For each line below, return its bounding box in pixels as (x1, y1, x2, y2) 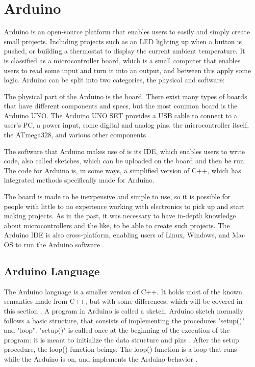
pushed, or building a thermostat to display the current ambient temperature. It (4, 46, 245, 56)
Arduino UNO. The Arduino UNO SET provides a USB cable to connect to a (4, 110, 237, 120)
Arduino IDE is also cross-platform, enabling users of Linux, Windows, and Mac (4, 230, 245, 240)
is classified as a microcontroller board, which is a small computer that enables (4, 55, 241, 65)
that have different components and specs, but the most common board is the (4, 101, 238, 111)
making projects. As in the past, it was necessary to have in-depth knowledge (4, 210, 236, 221)
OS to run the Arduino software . (4, 239, 104, 249)
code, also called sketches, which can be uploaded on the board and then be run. (4, 156, 246, 166)
